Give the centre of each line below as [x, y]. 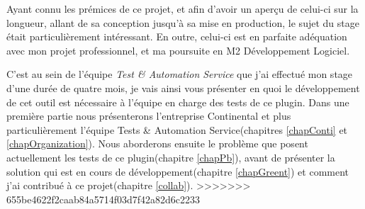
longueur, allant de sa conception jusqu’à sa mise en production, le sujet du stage [183, 22]
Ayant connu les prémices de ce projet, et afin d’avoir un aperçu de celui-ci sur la [182, 9]
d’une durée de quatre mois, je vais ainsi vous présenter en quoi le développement [183, 87]
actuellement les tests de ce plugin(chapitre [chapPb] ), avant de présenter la [171, 157]
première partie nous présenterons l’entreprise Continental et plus [149, 116]
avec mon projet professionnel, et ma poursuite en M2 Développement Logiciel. [178, 50]
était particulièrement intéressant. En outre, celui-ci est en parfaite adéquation [177, 36]
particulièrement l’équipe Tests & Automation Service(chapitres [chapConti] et [177, 129]
